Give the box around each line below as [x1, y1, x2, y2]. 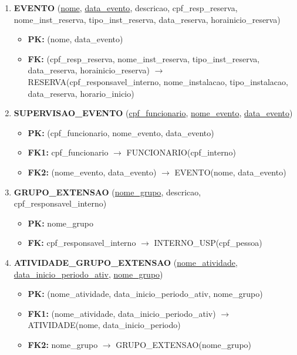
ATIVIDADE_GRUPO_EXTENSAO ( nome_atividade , [14, 256, 238, 268]
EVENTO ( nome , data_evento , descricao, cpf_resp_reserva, [14, 2, 238, 13]
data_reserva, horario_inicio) [28, 87, 134, 99]
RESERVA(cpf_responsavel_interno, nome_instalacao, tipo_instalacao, [28, 75, 288, 87]
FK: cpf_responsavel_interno [28, 236, 136, 249]
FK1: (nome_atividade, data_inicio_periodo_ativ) [28, 307, 216, 319]
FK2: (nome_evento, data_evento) [28, 165, 157, 178]
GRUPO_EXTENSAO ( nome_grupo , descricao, [14, 185, 201, 198]
